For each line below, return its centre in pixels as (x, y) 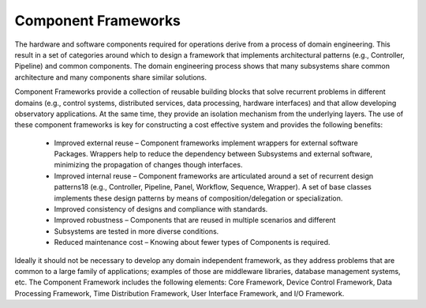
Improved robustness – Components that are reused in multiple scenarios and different (195, 220)
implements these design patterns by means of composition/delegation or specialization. (198, 198)
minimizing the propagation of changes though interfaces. (148, 165)
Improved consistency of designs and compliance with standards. (161, 209)
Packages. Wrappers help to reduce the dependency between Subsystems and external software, (213, 154)
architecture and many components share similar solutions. (110, 77)
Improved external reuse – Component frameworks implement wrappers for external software (206, 143)
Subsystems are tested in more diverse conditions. (136, 231)
